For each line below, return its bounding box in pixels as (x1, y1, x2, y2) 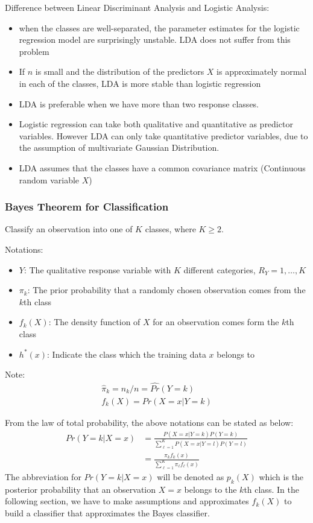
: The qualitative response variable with (24, 263, 171, 276)
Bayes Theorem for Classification (5, 199, 169, 214)
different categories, (183, 263, 256, 276)
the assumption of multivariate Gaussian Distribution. (19, 141, 220, 154)
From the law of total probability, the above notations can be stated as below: (5, 416, 294, 428)
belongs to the (184, 483, 237, 495)
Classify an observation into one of (5, 223, 133, 235)
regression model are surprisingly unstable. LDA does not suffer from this (19, 33, 291, 46)
